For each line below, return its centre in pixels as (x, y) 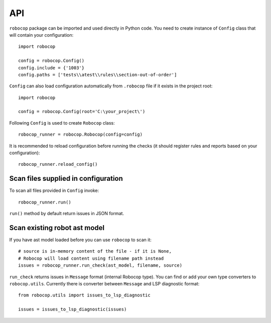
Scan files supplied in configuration (66, 179)
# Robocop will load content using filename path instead (91, 258)
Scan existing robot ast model (57, 228)
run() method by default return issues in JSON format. (67, 213)
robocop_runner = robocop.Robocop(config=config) (81, 135)
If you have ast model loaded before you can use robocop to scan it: (80, 240)
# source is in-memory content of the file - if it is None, (95, 251)
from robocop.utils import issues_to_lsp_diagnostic (84, 295)
